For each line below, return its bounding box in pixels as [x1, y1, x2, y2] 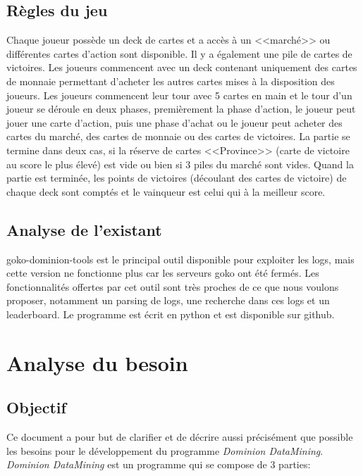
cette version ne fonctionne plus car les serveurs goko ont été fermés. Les [6, 265, 319, 280]
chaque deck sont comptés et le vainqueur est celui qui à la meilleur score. [6, 184, 326, 199]
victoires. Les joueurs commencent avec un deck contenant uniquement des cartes [6, 60, 357, 75]
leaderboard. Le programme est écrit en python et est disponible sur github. [6, 306, 335, 321]
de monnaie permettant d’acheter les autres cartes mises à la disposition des [6, 73, 335, 88]
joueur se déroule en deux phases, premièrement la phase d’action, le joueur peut [6, 101, 356, 116]
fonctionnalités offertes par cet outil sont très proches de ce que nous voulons [6, 279, 339, 294]
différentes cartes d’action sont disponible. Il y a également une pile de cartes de [6, 46, 352, 61]
